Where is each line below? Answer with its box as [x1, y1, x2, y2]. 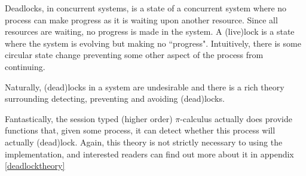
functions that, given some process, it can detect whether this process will [5, 124, 276, 136]
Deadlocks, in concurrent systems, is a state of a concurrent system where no [5, 2, 287, 14]
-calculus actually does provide [180, 112, 292, 125]
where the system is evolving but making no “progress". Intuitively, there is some [5, 37, 301, 49]
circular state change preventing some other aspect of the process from [5, 48, 264, 61]
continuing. [5, 60, 45, 72]
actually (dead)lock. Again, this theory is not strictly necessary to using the [5, 135, 283, 148]
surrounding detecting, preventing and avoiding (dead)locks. [5, 92, 225, 105]
